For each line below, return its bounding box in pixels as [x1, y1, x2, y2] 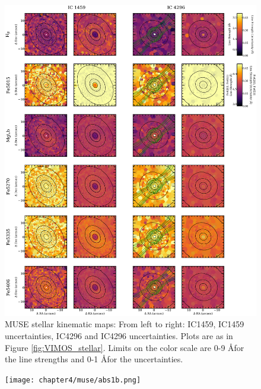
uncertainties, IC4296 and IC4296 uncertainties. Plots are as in [5, 329, 233, 341]
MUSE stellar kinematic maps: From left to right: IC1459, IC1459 [5, 318, 244, 330]
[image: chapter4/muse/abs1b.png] [5, 375, 141, 384]
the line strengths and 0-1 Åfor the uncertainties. [5, 353, 183, 365]
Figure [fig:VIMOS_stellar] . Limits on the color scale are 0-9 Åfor [5, 341, 244, 353]
